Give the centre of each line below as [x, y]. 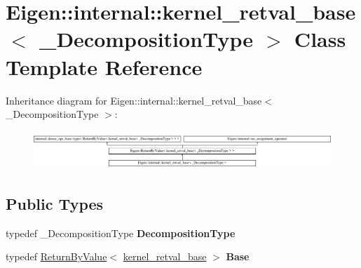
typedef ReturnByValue [56, 256]
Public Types [55, 204]
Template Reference [104, 66]
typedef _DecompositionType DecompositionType [121, 233]
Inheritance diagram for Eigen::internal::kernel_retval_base [134, 100]
